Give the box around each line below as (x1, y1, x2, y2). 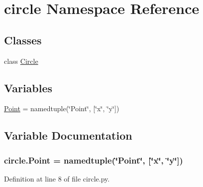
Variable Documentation (4, 128, 132, 143)
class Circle (4, 55, 38, 66)
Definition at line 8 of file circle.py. (4, 173, 110, 184)
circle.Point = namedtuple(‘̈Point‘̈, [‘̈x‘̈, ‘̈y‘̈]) (4, 154, 183, 166)
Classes (4, 32, 42, 47)
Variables (4, 80, 53, 95)
